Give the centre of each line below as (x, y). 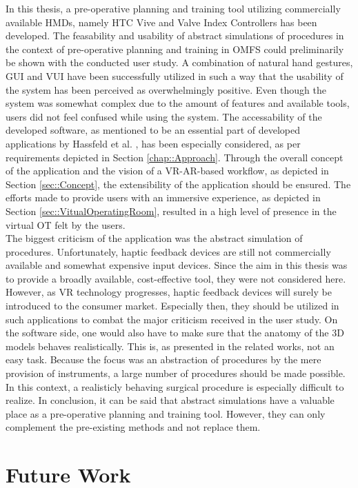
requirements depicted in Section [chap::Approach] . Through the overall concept (175, 157)
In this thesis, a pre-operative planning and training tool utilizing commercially (173, 8)
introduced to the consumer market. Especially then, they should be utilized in (172, 306)
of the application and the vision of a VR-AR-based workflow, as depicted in (167, 171)
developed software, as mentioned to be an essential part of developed (153, 130)
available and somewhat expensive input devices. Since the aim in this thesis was (177, 265)
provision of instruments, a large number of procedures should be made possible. (176, 373)
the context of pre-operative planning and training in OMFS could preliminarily (175, 49)
